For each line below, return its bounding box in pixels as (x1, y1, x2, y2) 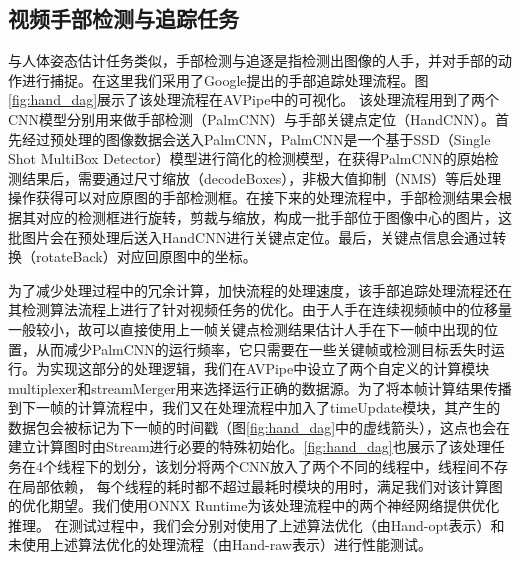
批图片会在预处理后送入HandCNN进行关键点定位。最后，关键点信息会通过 (8, 226, 493, 247)
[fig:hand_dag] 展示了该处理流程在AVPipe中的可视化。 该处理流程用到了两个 (8, 89, 500, 110)
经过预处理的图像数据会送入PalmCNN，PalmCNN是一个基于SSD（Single (21, 128, 491, 149)
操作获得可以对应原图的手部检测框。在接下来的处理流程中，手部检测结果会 (8, 187, 498, 208)
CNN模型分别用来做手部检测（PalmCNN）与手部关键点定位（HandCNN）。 (8, 108, 496, 129)
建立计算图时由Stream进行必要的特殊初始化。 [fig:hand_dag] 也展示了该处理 (8, 436, 491, 457)
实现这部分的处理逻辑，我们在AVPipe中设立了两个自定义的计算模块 (49, 358, 490, 379)
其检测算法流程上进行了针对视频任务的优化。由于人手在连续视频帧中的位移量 (8, 299, 512, 320)
